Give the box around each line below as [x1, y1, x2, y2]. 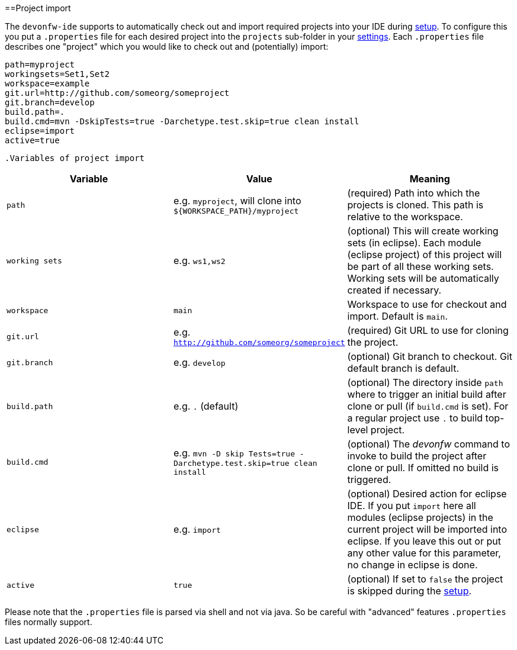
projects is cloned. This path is [347, 199, 484, 211]
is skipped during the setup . [347, 585, 472, 597]
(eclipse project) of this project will [347, 249, 502, 260]
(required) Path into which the [347, 187, 480, 199]
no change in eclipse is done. [347, 559, 478, 571]
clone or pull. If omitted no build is [347, 462, 499, 474]
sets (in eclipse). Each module [347, 237, 481, 249]
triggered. [347, 474, 391, 485]
